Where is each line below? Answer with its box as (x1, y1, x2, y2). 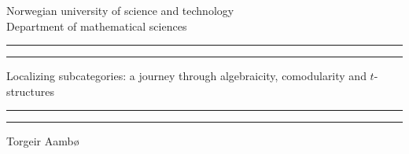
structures (6, 82, 54, 99)
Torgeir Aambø (6, 133, 79, 149)
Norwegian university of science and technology (6, 2, 234, 18)
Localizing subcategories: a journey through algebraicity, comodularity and (6, 68, 367, 84)
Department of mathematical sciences (6, 17, 187, 34)
